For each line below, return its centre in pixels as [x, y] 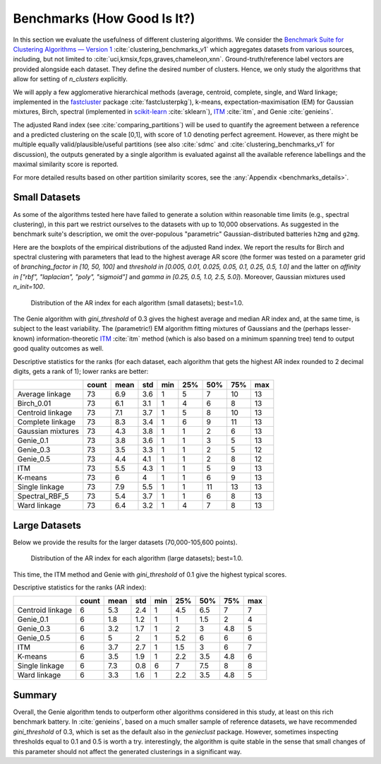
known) [24, 339]
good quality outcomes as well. [58, 348]
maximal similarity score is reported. [66, 164]
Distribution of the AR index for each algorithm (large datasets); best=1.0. [137, 558]
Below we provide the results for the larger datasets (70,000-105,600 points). [125, 542]
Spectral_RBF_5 [43, 496]
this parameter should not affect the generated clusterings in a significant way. [128, 751]
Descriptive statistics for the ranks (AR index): [80, 587]
